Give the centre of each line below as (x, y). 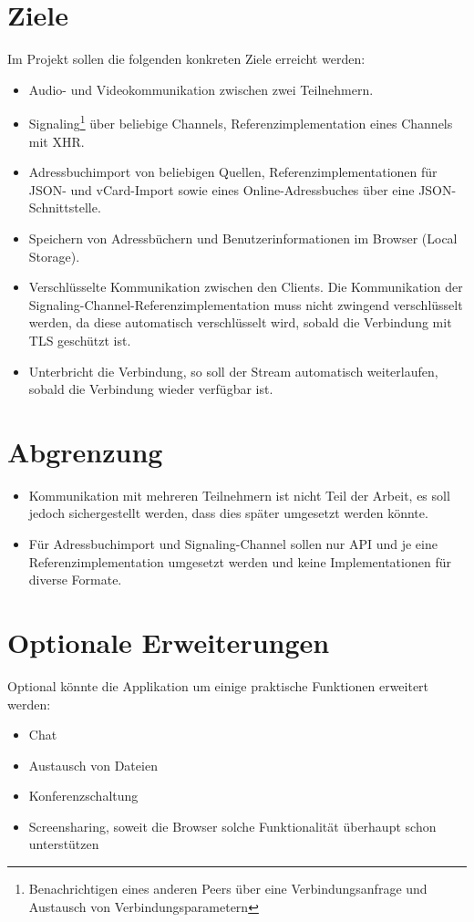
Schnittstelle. (65, 207)
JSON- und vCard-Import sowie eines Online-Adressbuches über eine (222, 189)
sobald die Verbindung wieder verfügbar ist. (151, 389)
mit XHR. (57, 141)
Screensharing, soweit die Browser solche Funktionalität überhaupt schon (232, 826)
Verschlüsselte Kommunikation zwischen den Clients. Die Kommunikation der (246, 287)
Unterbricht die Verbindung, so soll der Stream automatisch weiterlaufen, (233, 371)
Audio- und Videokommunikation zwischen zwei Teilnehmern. (201, 89)
